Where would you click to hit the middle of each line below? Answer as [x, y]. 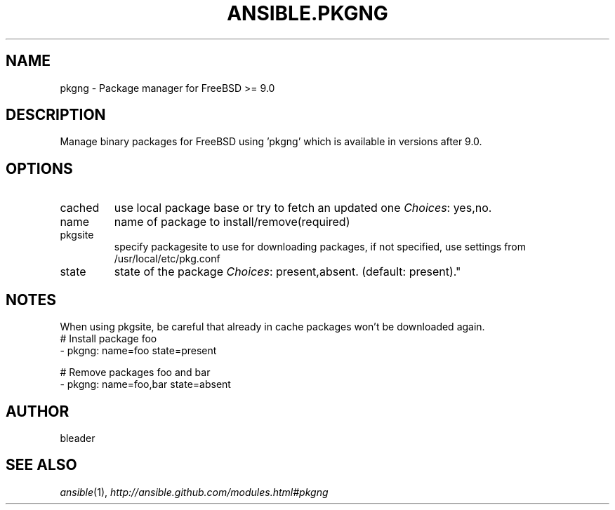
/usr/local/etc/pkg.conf [167, 259]
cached [80, 208]
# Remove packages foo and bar [135, 373]
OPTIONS [39, 168]
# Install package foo [108, 339]
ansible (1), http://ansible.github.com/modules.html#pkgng [194, 492]
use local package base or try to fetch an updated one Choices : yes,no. [303, 208]
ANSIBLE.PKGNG [307, 13]
